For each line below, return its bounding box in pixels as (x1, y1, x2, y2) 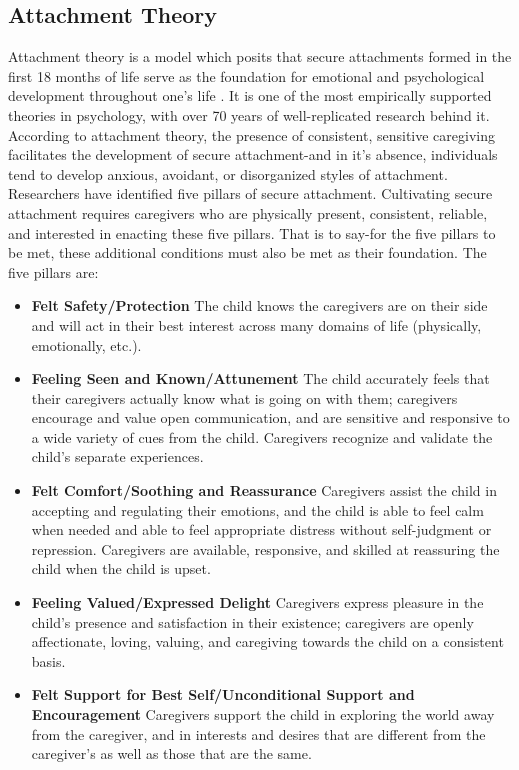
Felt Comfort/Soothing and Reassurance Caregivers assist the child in (31, 480, 497, 501)
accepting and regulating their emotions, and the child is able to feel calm (31, 499, 484, 520)
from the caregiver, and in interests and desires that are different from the (31, 723, 486, 744)
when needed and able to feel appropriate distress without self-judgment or (31, 519, 492, 540)
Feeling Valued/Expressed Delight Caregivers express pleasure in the (31, 592, 484, 613)
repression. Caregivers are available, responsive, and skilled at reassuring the (31, 538, 500, 559)
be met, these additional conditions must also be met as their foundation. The (8, 242, 487, 263)
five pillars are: (8, 261, 99, 282)
